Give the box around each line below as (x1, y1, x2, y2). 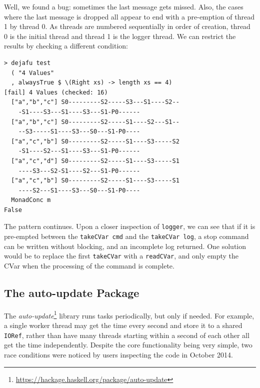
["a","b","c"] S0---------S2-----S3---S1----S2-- (11, 98, 179, 106)
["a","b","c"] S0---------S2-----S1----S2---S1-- (11, 118, 179, 125)
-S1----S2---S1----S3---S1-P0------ (18, 147, 140, 155)
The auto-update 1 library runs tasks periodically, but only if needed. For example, (4, 308, 254, 320)
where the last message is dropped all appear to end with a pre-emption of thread (4, 11, 254, 21)
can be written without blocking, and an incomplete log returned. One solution (4, 240, 246, 251)
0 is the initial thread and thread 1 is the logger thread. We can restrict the (4, 30, 236, 41)
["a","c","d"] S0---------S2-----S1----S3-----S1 (11, 157, 179, 164)
